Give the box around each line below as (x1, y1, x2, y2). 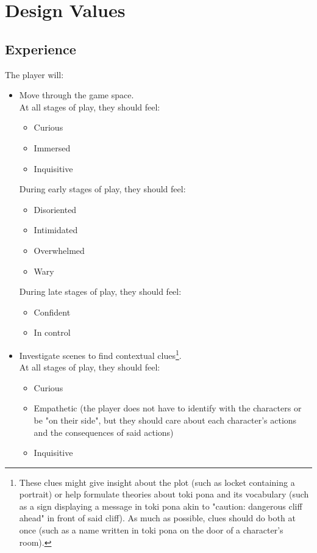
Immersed (34, 141, 71, 154)
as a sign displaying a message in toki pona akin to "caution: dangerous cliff (19, 499, 302, 512)
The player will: (5, 68, 64, 81)
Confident (34, 305, 71, 318)
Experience (5, 39, 76, 58)
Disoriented (34, 203, 77, 215)
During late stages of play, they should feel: (19, 285, 182, 298)
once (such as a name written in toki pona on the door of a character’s (19, 524, 283, 537)
